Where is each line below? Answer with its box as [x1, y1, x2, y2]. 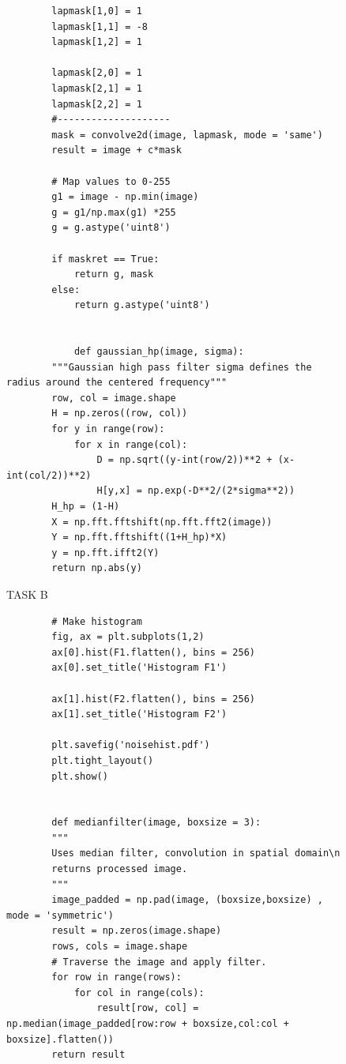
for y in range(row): [51, 423, 165, 435]
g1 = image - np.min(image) [51, 191, 199, 203]
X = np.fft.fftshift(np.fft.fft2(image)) [51, 516, 273, 528]
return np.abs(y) [51, 562, 142, 574]
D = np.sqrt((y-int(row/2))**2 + [96, 454, 273, 466]
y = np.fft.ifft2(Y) [51, 547, 160, 558]
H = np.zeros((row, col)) [51, 408, 188, 419]
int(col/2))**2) [6, 469, 92, 481]
